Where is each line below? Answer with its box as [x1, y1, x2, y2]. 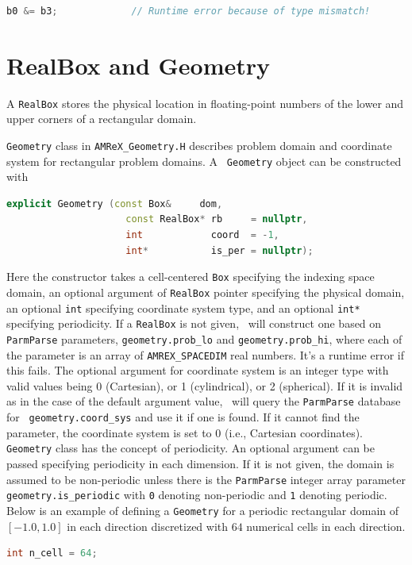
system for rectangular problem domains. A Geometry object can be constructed [6, 152, 402, 169]
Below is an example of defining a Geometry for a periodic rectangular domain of [6, 502, 399, 518]
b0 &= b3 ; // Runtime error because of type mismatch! [6, 6, 371, 17]
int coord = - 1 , [125, 229, 279, 241]
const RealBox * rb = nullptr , [125, 213, 308, 225]
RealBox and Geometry [6, 48, 271, 81]
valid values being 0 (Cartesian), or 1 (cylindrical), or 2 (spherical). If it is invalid [6, 377, 403, 394]
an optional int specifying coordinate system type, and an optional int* [6, 299, 360, 316]
